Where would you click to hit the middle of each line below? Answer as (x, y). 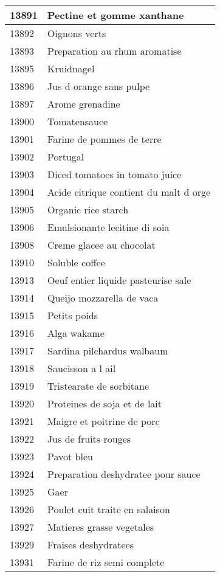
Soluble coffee (76, 262)
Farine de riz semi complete (106, 562)
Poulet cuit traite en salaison (109, 509)
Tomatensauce (78, 121)
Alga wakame (76, 333)
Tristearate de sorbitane (98, 386)
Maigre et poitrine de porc (104, 421)
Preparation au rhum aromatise (115, 51)
